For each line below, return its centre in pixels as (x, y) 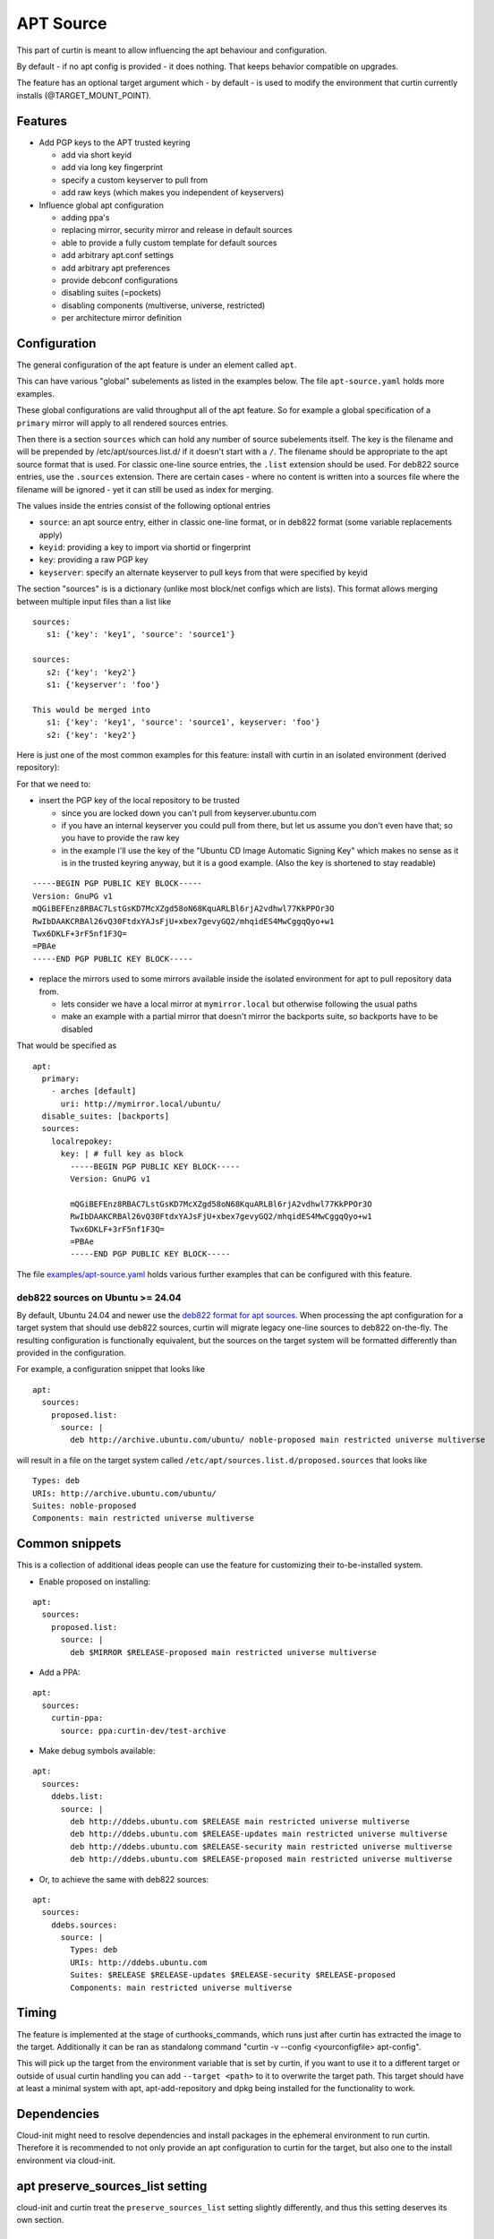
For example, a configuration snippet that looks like (111, 1369)
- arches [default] (94, 1091)
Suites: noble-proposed (85, 1506)
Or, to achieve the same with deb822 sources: (124, 1879)
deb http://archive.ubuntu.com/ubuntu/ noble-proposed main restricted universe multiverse (278, 1440)
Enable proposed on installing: (95, 1582)
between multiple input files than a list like (94, 601)
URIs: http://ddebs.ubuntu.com (139, 1962)
